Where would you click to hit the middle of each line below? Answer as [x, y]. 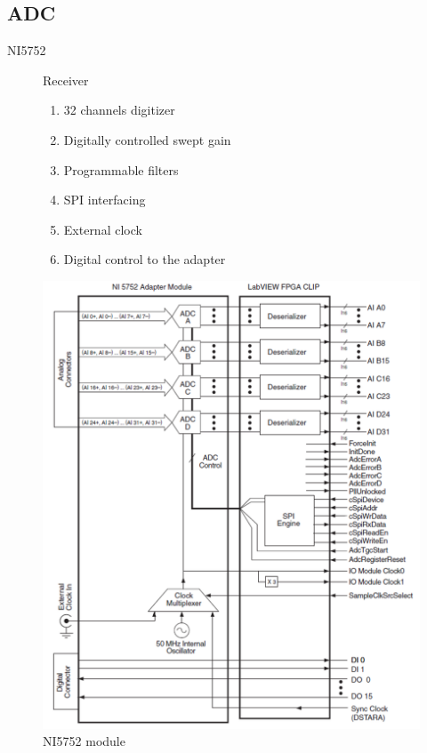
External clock [103, 229]
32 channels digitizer [119, 110]
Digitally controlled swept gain [147, 139]
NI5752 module [84, 741]
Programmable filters [121, 169]
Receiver [66, 80]
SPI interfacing [105, 200]
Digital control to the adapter [145, 259]
